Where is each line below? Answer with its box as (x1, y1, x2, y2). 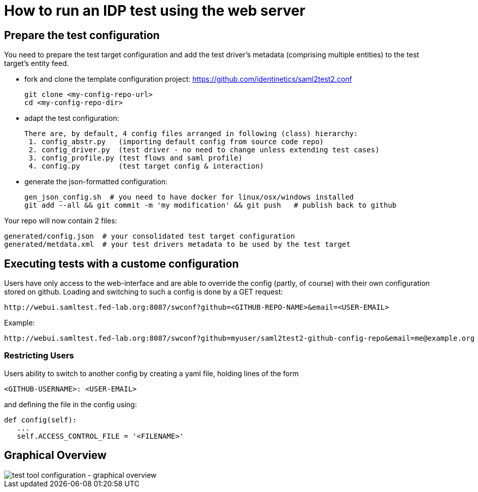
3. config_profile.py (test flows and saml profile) (28, 154, 243, 162)
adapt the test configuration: (24, 114, 119, 123)
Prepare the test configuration (4, 28, 160, 42)
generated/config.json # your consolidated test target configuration (4, 232, 295, 241)
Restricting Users (4, 350, 74, 361)
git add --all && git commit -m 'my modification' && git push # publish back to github (24, 201, 397, 210)
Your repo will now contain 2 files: (4, 216, 117, 225)
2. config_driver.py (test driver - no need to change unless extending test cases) (28, 146, 380, 154)
